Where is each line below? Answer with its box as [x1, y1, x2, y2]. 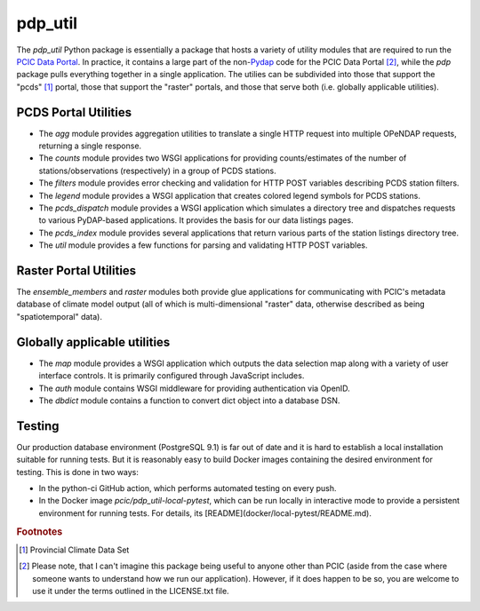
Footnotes [16, 525, 63, 537]
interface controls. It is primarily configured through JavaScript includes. [38, 370, 305, 381]
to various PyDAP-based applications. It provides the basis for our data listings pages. [38, 215, 354, 226]
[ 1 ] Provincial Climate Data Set [19, 544, 130, 555]
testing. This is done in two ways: [16, 466, 140, 477]
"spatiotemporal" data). [16, 311, 102, 321]
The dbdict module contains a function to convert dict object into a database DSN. [38, 395, 340, 406]
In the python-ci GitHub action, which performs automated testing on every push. [38, 482, 337, 493]
